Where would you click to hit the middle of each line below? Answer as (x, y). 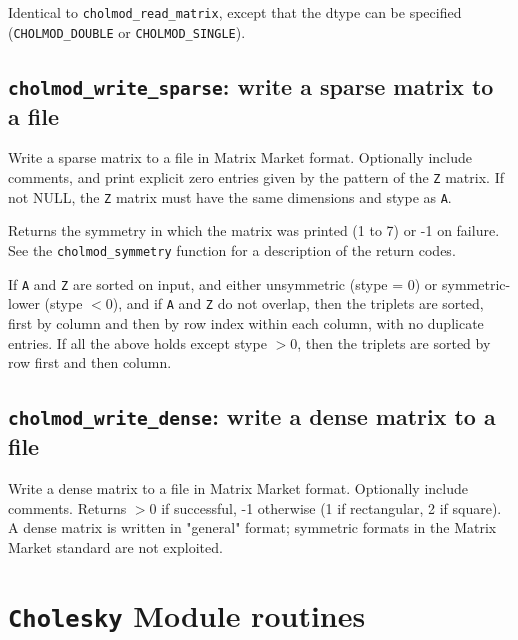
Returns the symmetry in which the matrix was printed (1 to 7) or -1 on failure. (254, 230)
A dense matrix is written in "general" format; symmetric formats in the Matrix (252, 527)
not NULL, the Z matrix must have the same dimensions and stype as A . (230, 196)
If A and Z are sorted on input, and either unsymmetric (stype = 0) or (223, 283)
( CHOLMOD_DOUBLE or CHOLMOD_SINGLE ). (127, 31)
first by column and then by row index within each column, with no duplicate (246, 322)
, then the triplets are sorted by (394, 342)
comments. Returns (67, 507)
